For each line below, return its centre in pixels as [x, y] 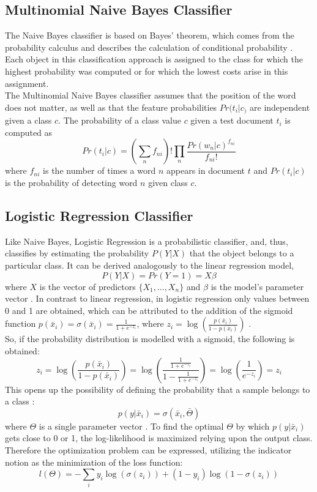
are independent [280, 107]
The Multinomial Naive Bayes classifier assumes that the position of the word [151, 95]
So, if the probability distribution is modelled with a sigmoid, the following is [150, 339]
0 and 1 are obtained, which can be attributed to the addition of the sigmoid [149, 310]
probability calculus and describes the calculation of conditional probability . [149, 47]
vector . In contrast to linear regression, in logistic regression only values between [157, 298]
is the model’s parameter [257, 286]
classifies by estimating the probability [77, 253]
